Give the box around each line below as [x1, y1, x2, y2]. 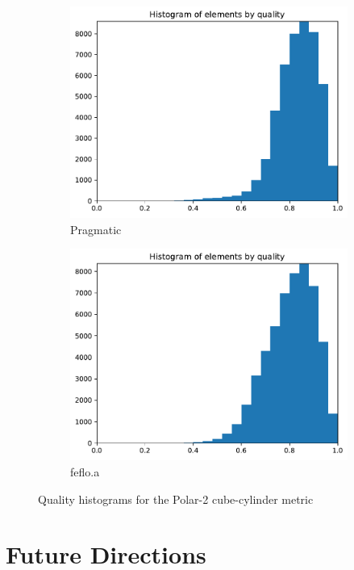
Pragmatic [70, 220, 122, 237]
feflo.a [70, 463, 100, 480]
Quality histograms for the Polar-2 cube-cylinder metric [38, 490, 314, 507]
